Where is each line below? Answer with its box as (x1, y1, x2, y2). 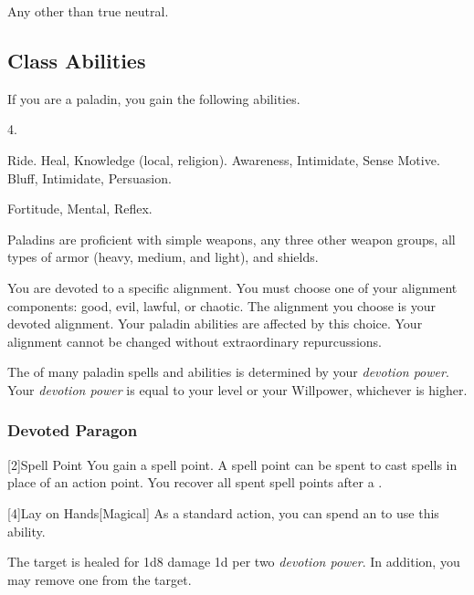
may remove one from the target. (7, 569, 192, 589)
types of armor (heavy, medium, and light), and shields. (7, 247, 319, 266)
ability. (7, 521, 46, 540)
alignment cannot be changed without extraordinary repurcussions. (7, 331, 382, 350)
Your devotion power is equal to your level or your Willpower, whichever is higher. (7, 380, 468, 399)
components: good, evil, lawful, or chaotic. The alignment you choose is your (7, 296, 436, 315)
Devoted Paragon (7, 419, 138, 442)
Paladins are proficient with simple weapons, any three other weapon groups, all (7, 229, 456, 248)
